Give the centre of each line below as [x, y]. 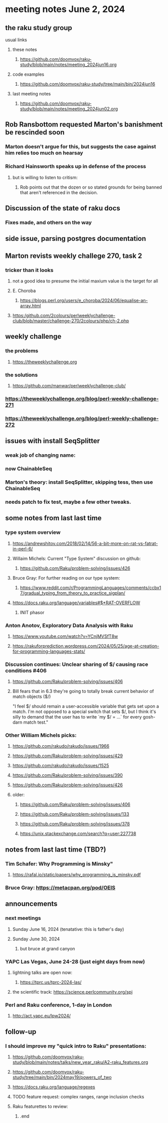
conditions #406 [26, 670]
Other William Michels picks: [41, 735]
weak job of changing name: [40, 455]
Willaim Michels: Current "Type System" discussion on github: [76, 558]
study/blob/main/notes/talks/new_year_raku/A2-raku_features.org [80, 1062]
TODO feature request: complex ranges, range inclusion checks [78, 1097]
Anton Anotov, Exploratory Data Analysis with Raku [69, 625]
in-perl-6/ [23, 548]
